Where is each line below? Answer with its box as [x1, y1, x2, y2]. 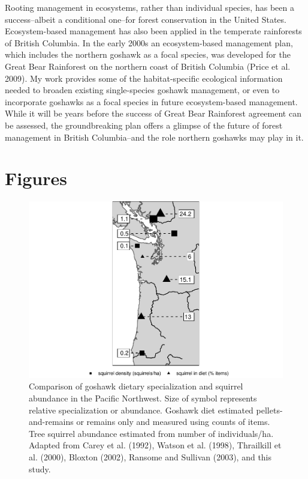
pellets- [256, 403, 283, 416]
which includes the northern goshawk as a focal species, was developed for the [5, 48, 291, 61]
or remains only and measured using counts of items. [76, 415, 270, 428]
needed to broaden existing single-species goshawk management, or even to [5, 84, 280, 96]
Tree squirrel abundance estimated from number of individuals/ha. [29, 427, 274, 439]
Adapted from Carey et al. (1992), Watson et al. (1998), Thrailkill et [29, 439, 282, 451]
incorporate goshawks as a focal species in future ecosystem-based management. [5, 95, 298, 108]
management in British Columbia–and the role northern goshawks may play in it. [5, 130, 304, 143]
